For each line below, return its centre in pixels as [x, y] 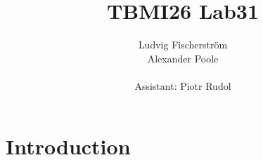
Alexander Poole [183, 58]
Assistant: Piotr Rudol [183, 85]
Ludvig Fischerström [183, 45]
